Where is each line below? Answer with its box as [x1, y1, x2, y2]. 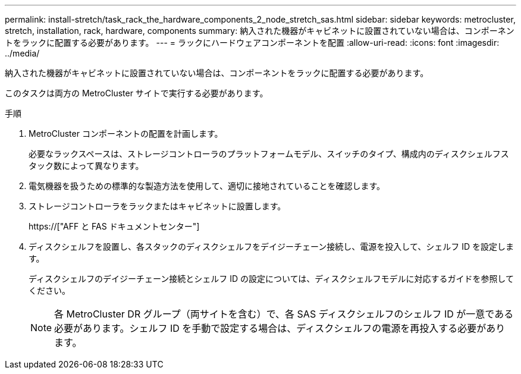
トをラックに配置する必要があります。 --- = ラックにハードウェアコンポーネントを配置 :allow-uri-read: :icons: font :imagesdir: [5, 37, 500, 48]
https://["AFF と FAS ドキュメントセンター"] [29, 221, 200, 231]
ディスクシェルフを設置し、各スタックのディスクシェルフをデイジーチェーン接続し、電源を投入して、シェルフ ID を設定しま [29, 241, 514, 252]
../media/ [5, 48, 40, 58]
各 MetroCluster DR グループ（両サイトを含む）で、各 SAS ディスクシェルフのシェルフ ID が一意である [54, 308, 514, 320]
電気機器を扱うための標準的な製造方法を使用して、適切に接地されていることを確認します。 [29, 181, 385, 191]
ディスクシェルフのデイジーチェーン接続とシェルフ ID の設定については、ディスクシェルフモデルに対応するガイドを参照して [29, 274, 514, 284]
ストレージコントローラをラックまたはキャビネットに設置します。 [29, 201, 286, 211]
